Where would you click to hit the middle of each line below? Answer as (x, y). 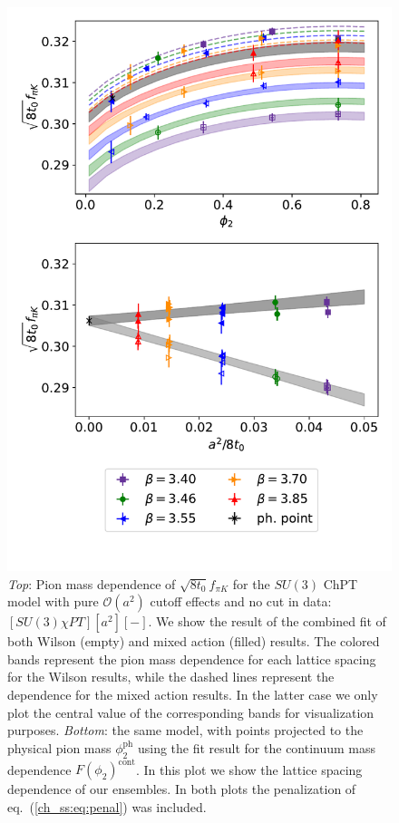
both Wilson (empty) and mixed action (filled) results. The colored (194, 641)
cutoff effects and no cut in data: (241, 601)
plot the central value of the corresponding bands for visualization (191, 712)
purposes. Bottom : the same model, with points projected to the (185, 730)
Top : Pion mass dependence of (92, 583)
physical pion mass (59, 747)
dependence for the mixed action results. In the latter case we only (193, 694)
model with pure (53, 601)
